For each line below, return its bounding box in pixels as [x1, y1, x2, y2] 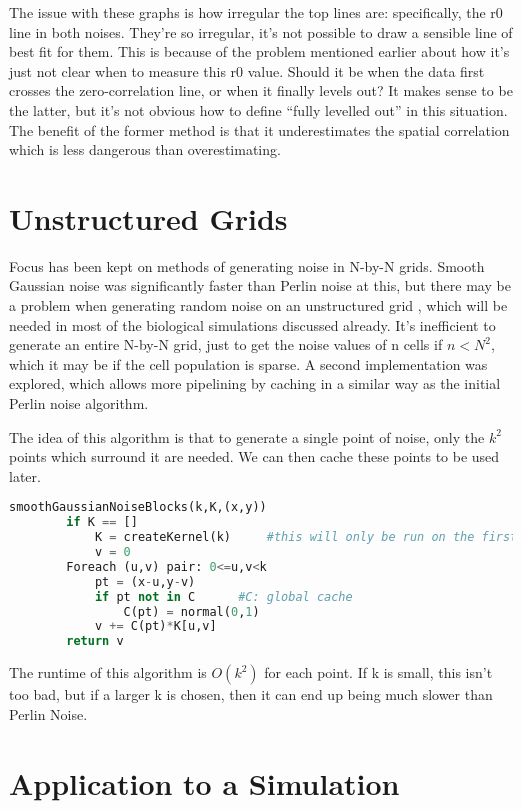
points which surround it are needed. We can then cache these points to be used [9, 446, 500, 467]
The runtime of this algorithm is [9, 662, 207, 683]
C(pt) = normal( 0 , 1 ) [123, 604, 260, 619]
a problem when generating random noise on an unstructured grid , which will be [9, 295, 508, 316]
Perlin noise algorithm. [9, 393, 149, 414]
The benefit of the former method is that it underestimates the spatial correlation [9, 119, 510, 140]
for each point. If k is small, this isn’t [264, 662, 493, 683]
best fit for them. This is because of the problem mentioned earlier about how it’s [9, 41, 510, 62]
